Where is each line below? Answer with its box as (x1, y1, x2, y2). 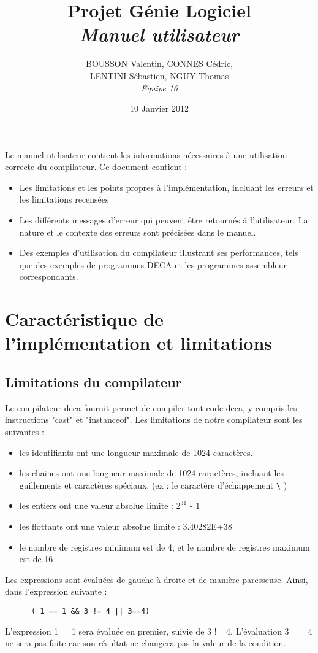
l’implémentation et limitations (5, 330, 273, 355)
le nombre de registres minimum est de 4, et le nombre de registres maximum (19, 540, 310, 553)
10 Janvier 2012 (130, 102, 189, 115)
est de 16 (19, 552, 53, 565)
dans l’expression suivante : (5, 585, 107, 598)
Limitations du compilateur (5, 372, 182, 391)
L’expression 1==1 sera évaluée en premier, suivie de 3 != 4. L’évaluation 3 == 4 (5, 624, 312, 637)
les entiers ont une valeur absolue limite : (19, 499, 173, 512)
